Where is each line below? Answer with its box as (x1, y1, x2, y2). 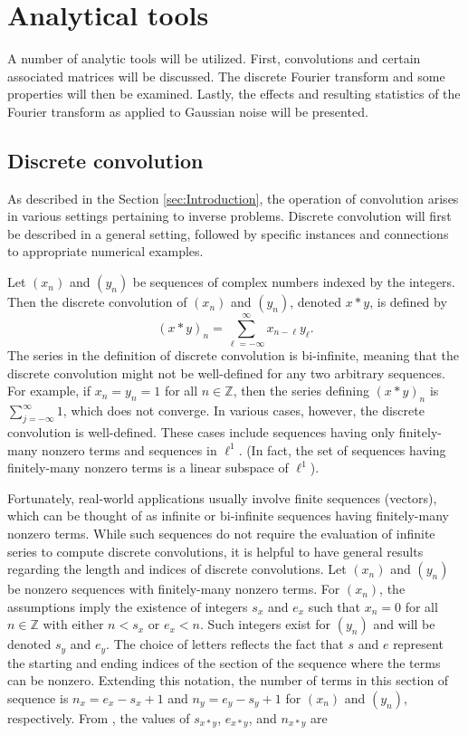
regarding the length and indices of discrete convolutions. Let (7, 559, 347, 578)
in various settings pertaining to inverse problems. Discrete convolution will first (7, 206, 452, 225)
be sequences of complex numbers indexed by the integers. (132, 272, 456, 291)
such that (308, 597, 361, 616)
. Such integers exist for (199, 615, 331, 634)
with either (43, 615, 104, 634)
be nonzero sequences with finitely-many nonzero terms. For (7, 579, 340, 598)
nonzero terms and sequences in (42, 440, 217, 459)
